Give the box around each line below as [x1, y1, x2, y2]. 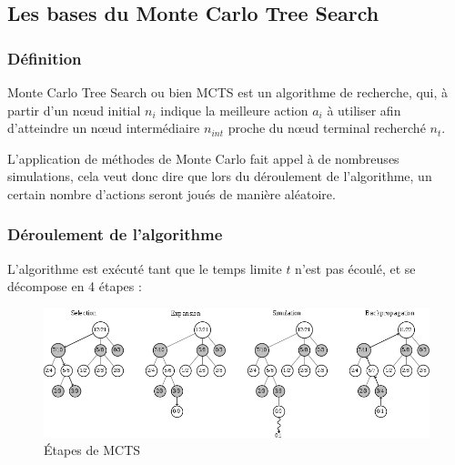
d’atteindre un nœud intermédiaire [7, 118, 200, 137]
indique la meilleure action [160, 100, 308, 119]
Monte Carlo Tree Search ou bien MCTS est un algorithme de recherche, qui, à [7, 83, 449, 101]
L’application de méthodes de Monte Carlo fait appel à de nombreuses [7, 148, 399, 167]
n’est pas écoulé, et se [295, 258, 416, 278]
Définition [7, 46, 82, 69]
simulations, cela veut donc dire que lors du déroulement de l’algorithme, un [7, 167, 432, 186]
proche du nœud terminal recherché [227, 118, 426, 137]
